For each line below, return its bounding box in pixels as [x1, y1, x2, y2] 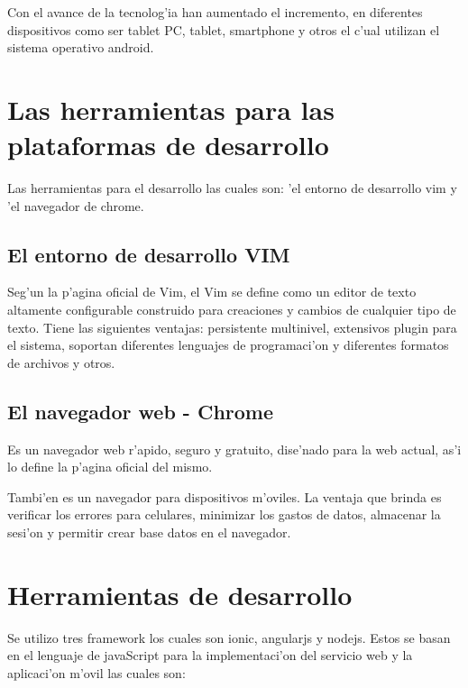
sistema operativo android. [7, 38, 154, 57]
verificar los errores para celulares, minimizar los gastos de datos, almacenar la [7, 505, 441, 524]
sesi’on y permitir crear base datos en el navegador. [7, 523, 291, 542]
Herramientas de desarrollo [7, 575, 353, 612]
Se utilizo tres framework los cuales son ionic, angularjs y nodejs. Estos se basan [7, 628, 451, 647]
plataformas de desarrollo [7, 126, 329, 163]
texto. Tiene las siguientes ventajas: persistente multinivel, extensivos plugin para [7, 317, 457, 336]
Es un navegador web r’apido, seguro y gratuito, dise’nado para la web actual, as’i [7, 439, 462, 458]
